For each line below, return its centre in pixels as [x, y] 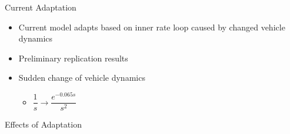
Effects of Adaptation [43, 124]
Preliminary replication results [73, 58]
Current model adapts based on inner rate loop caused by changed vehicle [152, 27]
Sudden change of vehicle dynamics [82, 78]
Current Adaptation [41, 7]
